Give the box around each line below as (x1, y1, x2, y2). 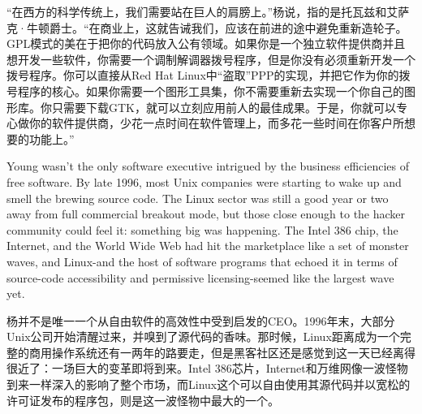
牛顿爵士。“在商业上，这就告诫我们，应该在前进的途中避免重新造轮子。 (26, 19, 407, 36)
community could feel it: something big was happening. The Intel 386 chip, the (6, 221, 398, 238)
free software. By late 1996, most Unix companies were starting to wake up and (6, 173, 402, 190)
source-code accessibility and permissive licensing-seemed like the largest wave (6, 269, 394, 286)
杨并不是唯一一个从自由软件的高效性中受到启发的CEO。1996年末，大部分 (6, 312, 395, 329)
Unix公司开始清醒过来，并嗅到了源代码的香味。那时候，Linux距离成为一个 (6, 328, 400, 345)
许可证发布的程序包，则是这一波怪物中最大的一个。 (6, 391, 279, 408)
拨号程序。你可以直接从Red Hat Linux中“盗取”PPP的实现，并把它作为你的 (6, 67, 399, 84)
